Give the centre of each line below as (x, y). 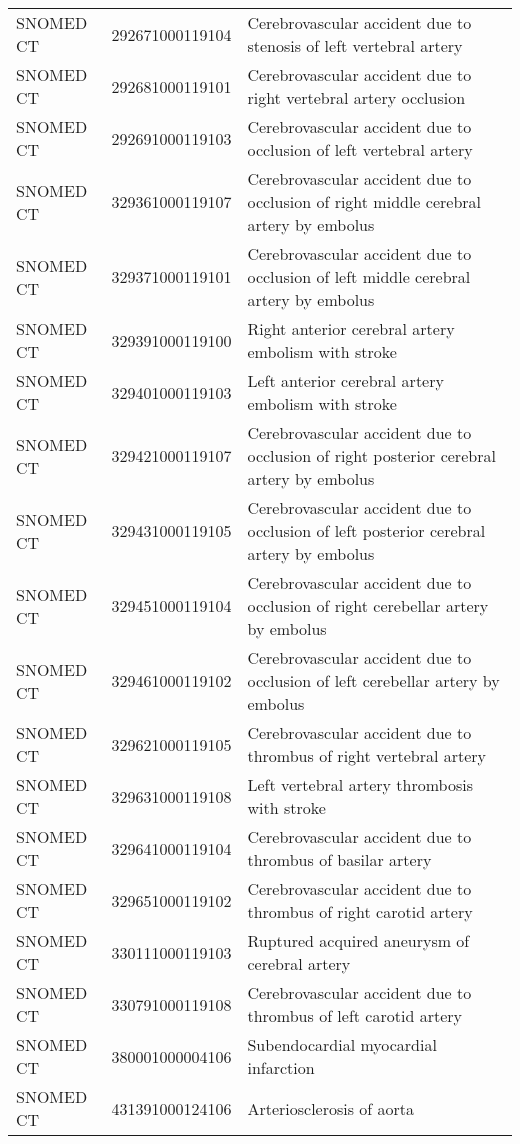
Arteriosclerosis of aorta (331, 1108)
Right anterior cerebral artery (351, 328)
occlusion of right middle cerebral (364, 201)
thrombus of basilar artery (339, 859)
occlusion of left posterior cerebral (366, 530)
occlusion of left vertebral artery (360, 149)
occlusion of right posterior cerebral (371, 455)
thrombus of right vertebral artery (367, 755)
